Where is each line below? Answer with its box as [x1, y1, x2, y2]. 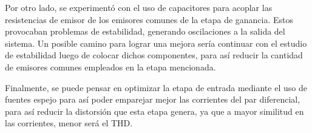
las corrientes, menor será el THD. [5, 117, 133, 129]
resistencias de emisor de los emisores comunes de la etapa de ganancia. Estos [5, 13, 294, 26]
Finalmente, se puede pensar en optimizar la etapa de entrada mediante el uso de [5, 81, 307, 94]
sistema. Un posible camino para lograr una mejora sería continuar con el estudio [5, 36, 307, 49]
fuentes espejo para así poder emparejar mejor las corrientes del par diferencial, [5, 93, 300, 106]
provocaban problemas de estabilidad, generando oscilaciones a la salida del [5, 25, 285, 38]
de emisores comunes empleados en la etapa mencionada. [5, 60, 216, 73]
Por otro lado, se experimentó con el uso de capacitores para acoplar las [5, 1, 273, 13]
